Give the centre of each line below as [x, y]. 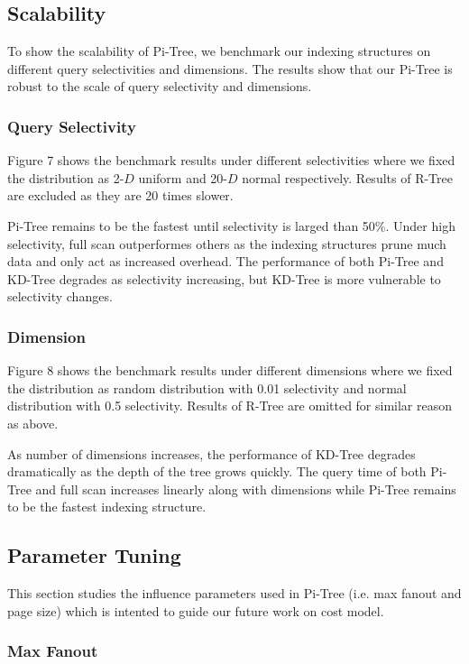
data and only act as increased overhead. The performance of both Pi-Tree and [225, 261]
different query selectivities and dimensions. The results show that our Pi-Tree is [230, 68]
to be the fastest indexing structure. [107, 507]
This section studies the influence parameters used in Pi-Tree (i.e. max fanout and [234, 593]
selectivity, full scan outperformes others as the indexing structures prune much [227, 243]
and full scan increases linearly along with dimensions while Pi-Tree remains [246, 489]
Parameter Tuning [94, 555]
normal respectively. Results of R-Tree [347, 177]
